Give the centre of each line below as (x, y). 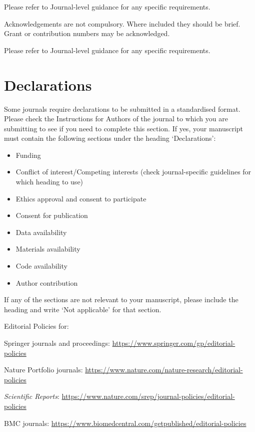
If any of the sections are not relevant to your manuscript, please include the (121, 299)
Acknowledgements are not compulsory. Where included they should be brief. (122, 23)
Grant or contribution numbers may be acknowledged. (87, 33)
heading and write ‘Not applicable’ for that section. (83, 309)
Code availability (41, 266)
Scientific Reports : (32, 396)
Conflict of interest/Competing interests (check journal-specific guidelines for (133, 172)
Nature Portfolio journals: (43, 370)
